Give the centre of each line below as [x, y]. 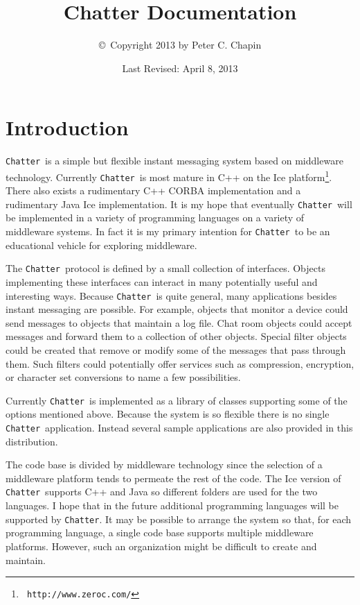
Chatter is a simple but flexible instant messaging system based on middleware [174, 161]
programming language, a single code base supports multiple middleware [160, 532]
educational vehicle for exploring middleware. [101, 245]
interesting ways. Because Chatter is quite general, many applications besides [171, 295]
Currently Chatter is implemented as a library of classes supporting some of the [177, 400]
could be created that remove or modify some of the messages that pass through [176, 350]
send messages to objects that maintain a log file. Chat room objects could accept [179, 322]
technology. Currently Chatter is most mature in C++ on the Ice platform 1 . [169, 176]
